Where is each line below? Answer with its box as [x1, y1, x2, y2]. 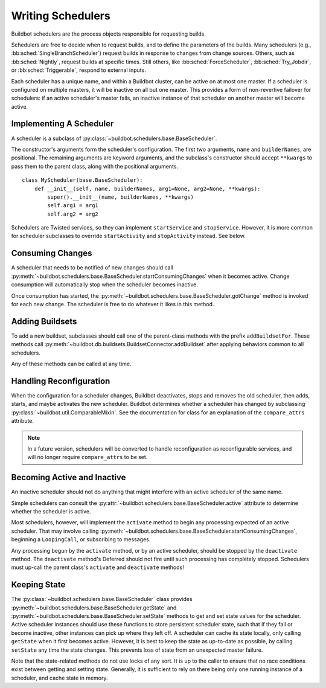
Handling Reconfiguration [11, 376, 110, 386]
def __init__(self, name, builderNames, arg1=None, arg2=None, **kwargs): [34, 185, 261, 192]
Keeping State [11, 580, 66, 590]
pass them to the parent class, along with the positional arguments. [11, 162, 178, 170]
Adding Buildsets [11, 316, 77, 326]
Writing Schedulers [11, 9, 111, 22]
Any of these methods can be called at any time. [11, 360, 132, 368]
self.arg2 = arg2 [47, 210, 99, 217]
